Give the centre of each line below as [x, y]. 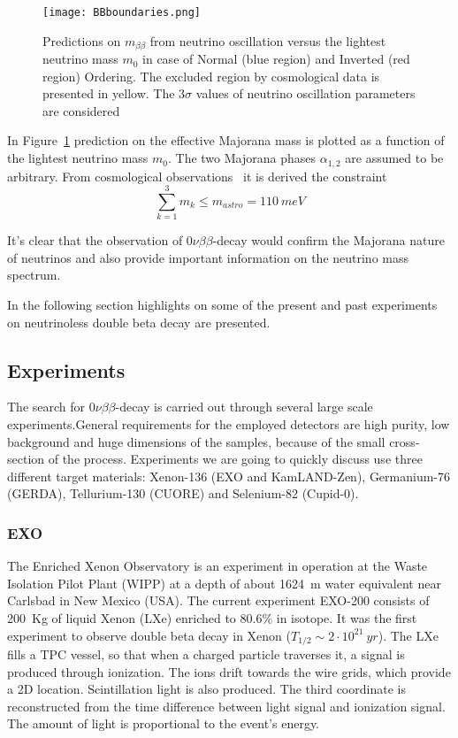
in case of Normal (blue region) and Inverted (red [276, 59]
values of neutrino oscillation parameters [305, 93]
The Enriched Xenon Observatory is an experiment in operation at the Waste [218, 566]
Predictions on [82, 40]
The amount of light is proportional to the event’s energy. [164, 723]
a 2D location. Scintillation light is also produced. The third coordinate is [206, 689]
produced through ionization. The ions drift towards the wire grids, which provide [229, 671]
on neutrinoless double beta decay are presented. [139, 322]
